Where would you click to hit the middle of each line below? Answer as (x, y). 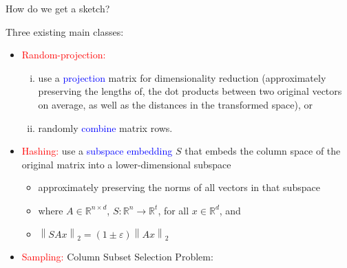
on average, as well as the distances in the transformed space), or (175, 104)
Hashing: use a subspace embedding (97, 151)
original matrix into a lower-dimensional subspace (126, 164)
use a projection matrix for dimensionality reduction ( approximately (182, 77)
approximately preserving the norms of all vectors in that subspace (179, 187)
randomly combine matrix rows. (105, 127)
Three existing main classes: (65, 31)
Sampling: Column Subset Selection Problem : (117, 257)
